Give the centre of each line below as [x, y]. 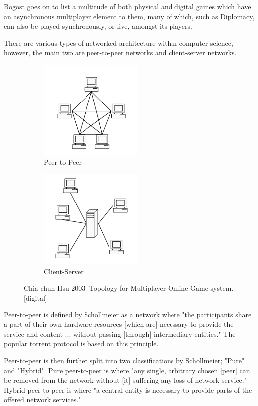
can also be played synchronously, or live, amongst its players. [98, 26]
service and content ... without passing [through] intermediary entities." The [120, 334]
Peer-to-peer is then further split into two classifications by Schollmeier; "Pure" [124, 360]
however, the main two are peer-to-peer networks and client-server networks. [120, 52]
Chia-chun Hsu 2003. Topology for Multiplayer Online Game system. [129, 288]
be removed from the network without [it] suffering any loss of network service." [125, 380]
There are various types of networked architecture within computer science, [119, 43]
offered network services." [43, 399]
